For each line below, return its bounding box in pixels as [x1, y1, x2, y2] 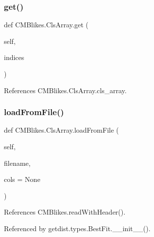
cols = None [4, 174, 41, 184]
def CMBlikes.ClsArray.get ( [4, 20, 88, 30]
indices [4, 52, 24, 62]
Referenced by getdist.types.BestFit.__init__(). [4, 223, 151, 233]
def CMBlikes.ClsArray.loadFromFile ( [4, 125, 119, 135]
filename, [4, 158, 31, 168]
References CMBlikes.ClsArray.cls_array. [4, 85, 127, 95]
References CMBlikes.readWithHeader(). [4, 207, 126, 217]
